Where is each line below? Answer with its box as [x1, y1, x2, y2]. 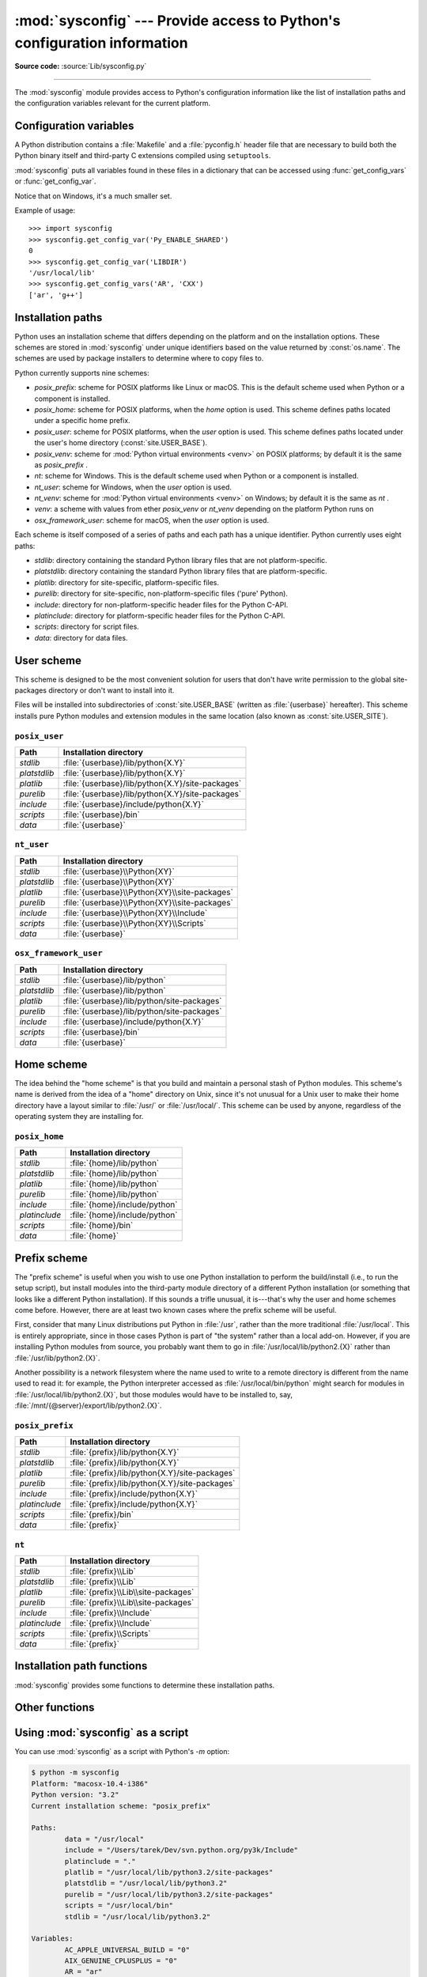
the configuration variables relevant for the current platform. [14, 99, 211, 108]
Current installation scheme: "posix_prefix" [31, 1801, 211, 1810]
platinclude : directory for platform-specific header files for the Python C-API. [34, 611, 285, 620]
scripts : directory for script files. [34, 622, 140, 632]
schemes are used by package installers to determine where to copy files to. [14, 353, 264, 363]
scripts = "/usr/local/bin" [64, 1901, 174, 1910]
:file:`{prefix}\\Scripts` [70, 1628, 151, 1639]
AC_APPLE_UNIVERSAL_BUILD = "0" [64, 1945, 190, 1954]
